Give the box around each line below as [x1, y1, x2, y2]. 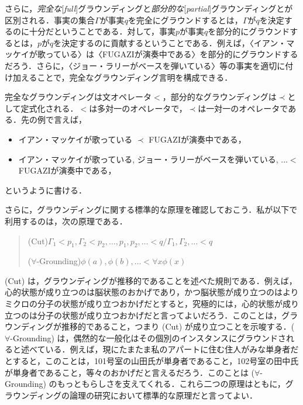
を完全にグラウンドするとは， [128, 13, 243, 26]
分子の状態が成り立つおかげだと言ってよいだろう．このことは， [37, 309, 282, 321]
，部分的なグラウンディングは [162, 91, 277, 103]
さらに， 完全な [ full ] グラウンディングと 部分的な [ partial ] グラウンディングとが [5, 2, 293, 14]
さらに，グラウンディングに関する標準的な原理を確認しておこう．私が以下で [5, 203, 298, 216]
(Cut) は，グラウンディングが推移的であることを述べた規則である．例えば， [5, 274, 297, 286]
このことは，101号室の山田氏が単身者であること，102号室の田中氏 [45, 355, 299, 367]
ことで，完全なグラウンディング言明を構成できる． [37, 71, 233, 83]
